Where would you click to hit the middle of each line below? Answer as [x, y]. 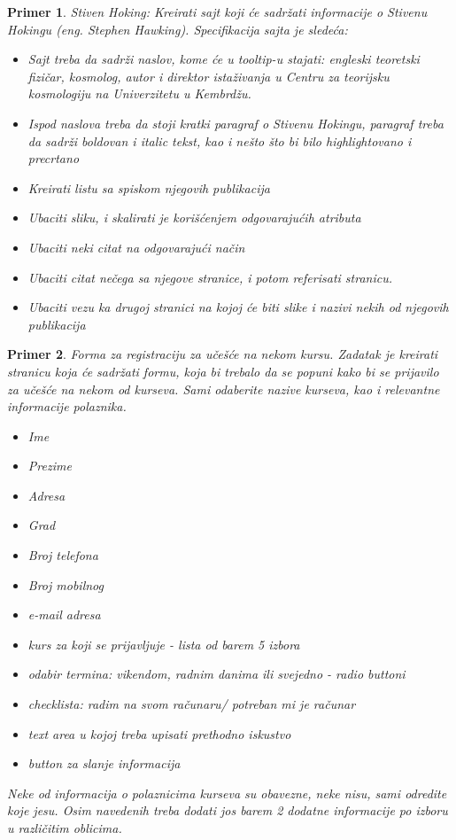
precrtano [54, 158]
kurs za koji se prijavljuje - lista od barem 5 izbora [164, 644]
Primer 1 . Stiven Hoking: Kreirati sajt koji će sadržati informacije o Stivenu [217, 12]
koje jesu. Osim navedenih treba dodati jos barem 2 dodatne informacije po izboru [228, 810]
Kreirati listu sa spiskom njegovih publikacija [149, 187]
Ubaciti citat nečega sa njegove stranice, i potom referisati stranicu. [210, 277]
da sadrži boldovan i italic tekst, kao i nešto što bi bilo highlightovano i [220, 140]
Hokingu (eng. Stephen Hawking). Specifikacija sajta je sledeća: [178, 29]
